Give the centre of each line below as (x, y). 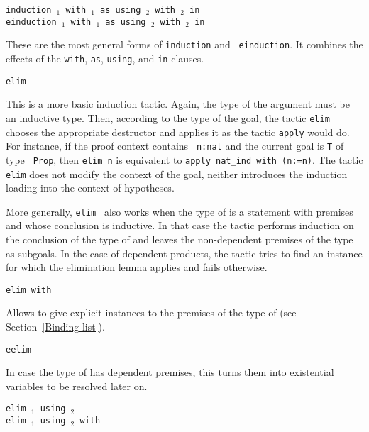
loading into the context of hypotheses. (90, 188)
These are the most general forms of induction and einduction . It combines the (184, 44)
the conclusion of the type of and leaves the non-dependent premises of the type (180, 239)
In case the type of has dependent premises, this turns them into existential (170, 372)
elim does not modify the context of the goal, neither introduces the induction (177, 173)
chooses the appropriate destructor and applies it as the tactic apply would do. (178, 132)
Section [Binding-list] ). (55, 327)
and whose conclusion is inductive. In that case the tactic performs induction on (180, 225)
